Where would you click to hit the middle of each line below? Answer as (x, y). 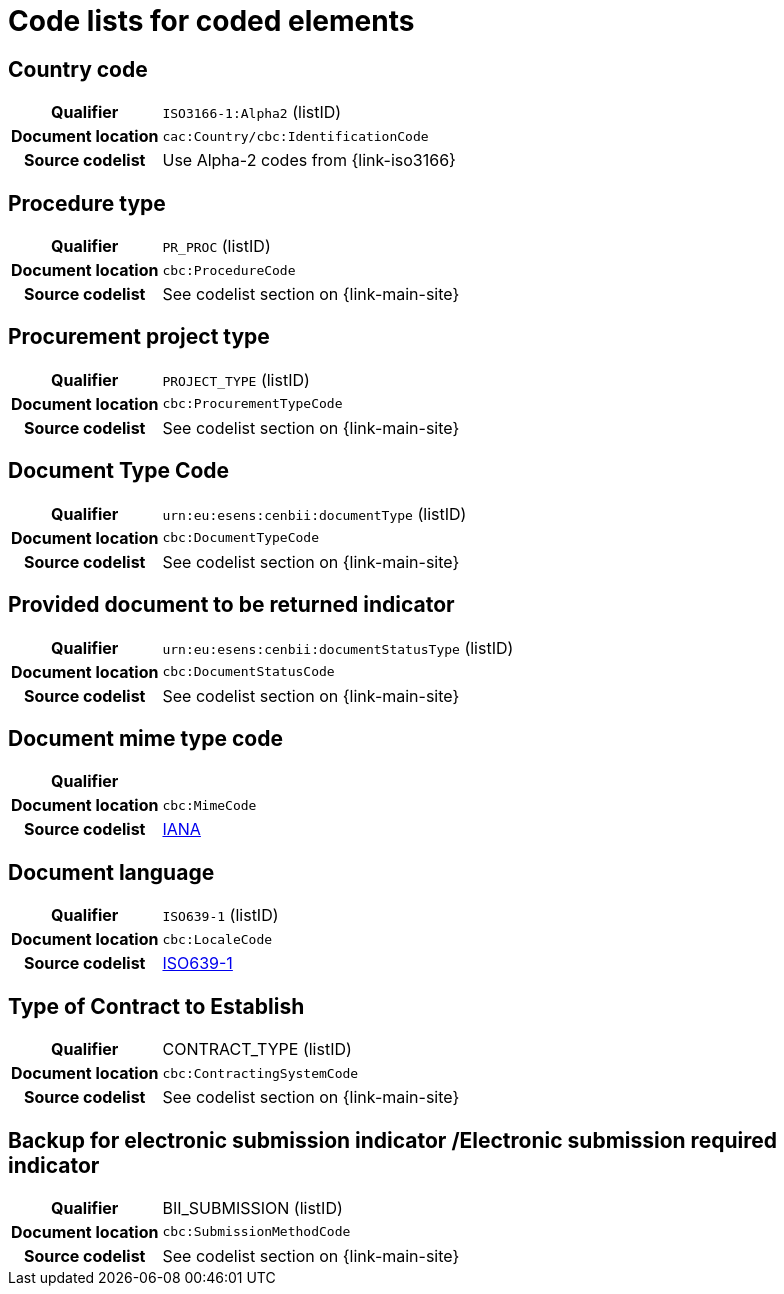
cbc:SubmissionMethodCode (256, 1232)
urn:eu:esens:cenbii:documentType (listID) (314, 513)
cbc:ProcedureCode (229, 270)
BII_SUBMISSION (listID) (252, 1207)
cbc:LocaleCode (217, 939)
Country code (78, 69)
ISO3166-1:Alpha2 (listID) (252, 112)
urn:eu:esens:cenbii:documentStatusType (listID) (338, 647)
